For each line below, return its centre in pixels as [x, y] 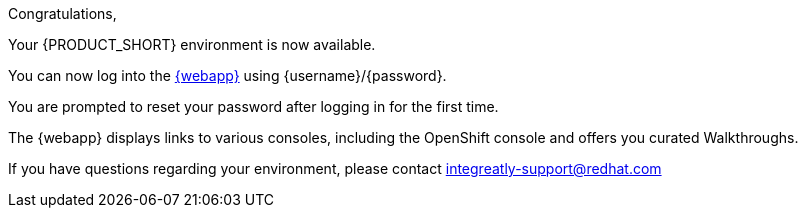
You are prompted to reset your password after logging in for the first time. [253, 106]
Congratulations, [62, 13]
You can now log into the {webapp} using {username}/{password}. [227, 75]
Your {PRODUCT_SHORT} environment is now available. [192, 44]
